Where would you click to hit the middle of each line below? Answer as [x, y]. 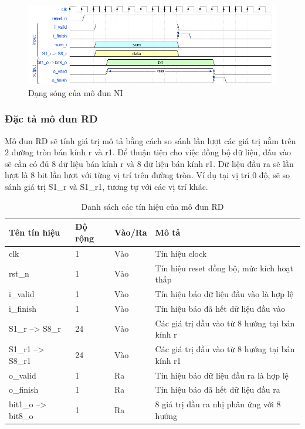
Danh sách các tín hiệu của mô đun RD [152, 206]
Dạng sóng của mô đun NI [76, 92]
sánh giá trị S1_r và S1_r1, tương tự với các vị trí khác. [106, 187]
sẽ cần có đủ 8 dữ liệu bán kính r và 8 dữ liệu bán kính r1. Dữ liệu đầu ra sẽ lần [149, 163]
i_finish [23, 308]
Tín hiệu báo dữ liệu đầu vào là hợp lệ [224, 293]
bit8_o [21, 415]
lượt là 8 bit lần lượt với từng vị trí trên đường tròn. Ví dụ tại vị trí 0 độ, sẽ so [148, 175]
